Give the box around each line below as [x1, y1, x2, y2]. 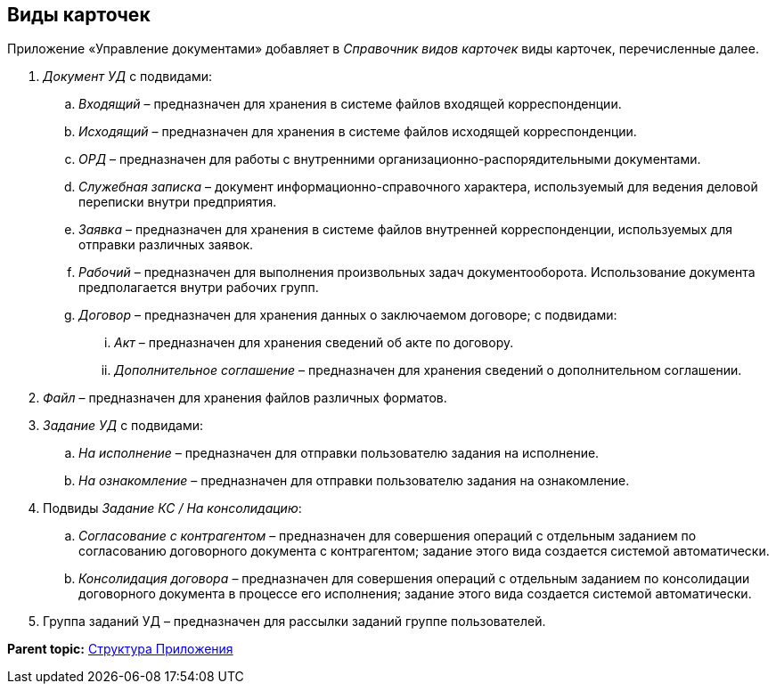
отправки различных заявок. [78, 237, 254, 253]
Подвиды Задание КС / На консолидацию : [43, 500, 302, 516]
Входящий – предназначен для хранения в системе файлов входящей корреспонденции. [78, 96, 622, 112]
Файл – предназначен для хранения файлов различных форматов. [43, 390, 447, 406]
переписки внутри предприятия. [78, 194, 277, 210]
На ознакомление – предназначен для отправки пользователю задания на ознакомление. [78, 473, 630, 489]
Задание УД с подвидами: [43, 418, 204, 434]
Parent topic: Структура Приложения [7, 641, 233, 657]
